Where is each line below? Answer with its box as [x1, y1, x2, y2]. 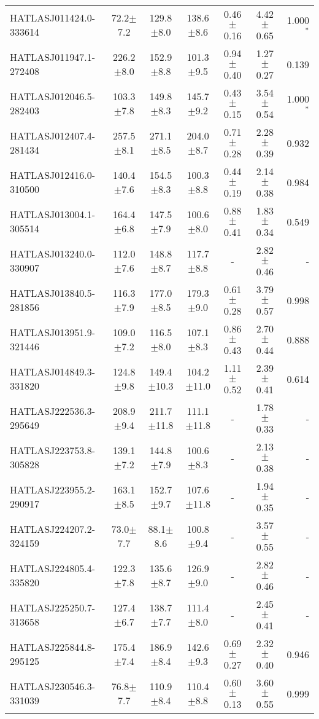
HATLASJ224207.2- [10, 522, 96, 536]
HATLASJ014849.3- [10, 364, 96, 379]
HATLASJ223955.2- [10, 482, 96, 497]
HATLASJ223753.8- [10, 443, 96, 457]
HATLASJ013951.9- [10, 325, 96, 339]
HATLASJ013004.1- [10, 207, 96, 221]
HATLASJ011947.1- [10, 50, 96, 64]
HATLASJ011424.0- [10, 10, 96, 25]
